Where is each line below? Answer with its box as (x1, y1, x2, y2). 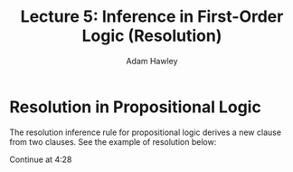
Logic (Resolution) (81, 25, 222, 46)
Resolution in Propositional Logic (9, 97, 262, 117)
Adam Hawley (126, 55, 178, 66)
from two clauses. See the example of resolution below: (9, 136, 217, 147)
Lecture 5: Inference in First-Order (20, 6, 284, 27)
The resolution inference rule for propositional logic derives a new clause (9, 127, 282, 138)
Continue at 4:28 (9, 154, 72, 165)
